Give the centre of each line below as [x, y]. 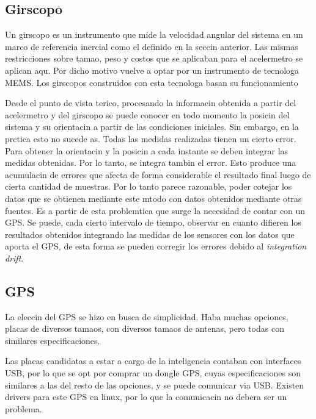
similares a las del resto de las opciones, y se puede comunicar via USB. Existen [155, 385]
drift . [14, 258]
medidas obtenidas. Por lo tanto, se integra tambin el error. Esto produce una [151, 163]
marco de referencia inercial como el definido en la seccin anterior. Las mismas [152, 46]
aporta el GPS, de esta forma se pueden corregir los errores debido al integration [156, 246]
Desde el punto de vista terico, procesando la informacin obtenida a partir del [151, 103]
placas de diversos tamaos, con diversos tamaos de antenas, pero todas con [145, 328]
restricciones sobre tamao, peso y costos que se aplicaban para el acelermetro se [154, 58]
